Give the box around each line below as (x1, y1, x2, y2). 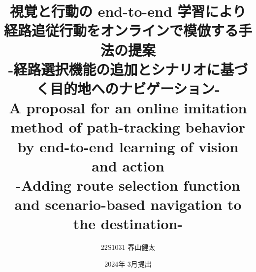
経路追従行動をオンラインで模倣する (4, 20, 239, 40)
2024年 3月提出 (104, 258, 152, 269)
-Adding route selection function (16, 174, 240, 195)
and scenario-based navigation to (14, 194, 242, 214)
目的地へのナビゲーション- (49, 78, 221, 98)
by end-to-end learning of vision (17, 136, 239, 156)
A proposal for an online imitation (9, 98, 247, 118)
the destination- (73, 213, 183, 234)
